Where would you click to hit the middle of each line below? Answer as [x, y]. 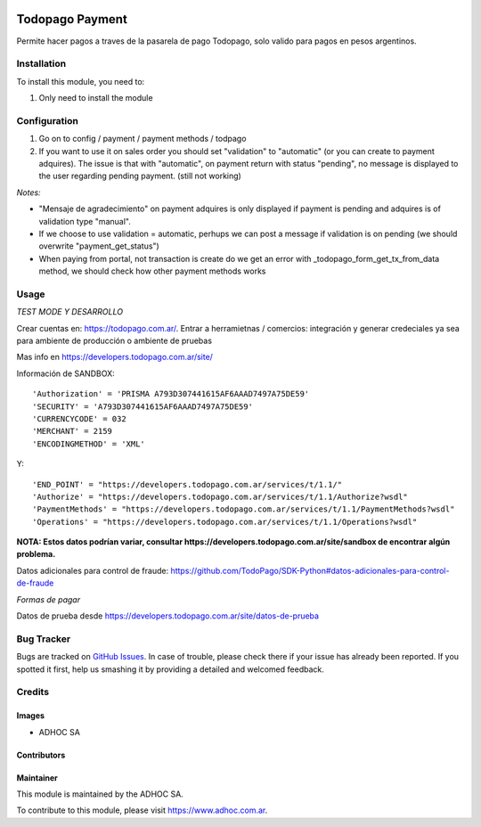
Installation [41, 64]
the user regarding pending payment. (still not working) [140, 176]
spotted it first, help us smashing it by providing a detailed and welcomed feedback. [170, 669]
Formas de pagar [48, 599]
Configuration [48, 120]
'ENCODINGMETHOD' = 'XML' [89, 444]
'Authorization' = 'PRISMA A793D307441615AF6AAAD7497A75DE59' [171, 394]
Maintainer [37, 778]
